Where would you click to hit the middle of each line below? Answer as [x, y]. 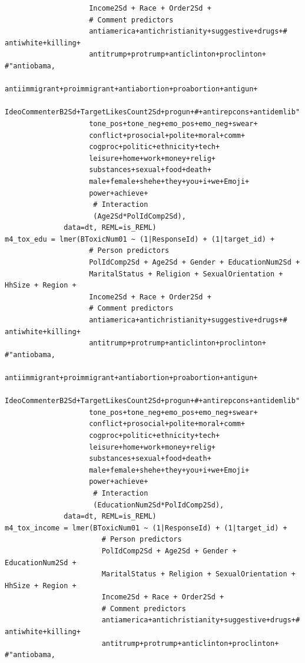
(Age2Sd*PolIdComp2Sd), [140, 216]
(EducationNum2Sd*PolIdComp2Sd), [159, 505]
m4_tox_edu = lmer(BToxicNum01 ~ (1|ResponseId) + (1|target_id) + [140, 239]
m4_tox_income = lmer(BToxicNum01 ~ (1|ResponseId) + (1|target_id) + [146, 528]
